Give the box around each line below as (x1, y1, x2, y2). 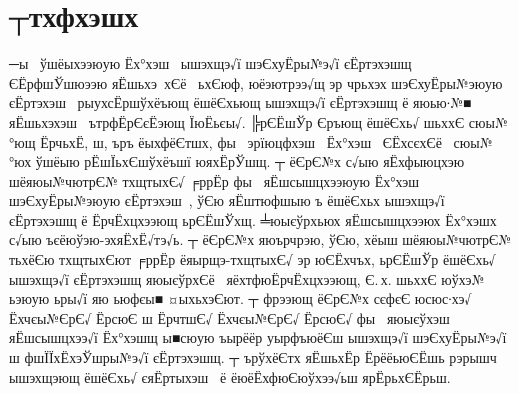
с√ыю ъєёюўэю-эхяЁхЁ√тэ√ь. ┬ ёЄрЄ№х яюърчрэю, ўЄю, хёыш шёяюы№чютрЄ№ (9, 229, 512, 250)
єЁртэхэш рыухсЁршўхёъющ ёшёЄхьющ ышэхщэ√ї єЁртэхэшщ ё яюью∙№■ (9, 92, 472, 113)
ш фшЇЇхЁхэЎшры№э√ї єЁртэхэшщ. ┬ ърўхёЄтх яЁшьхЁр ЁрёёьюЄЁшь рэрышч (9, 347, 497, 368)
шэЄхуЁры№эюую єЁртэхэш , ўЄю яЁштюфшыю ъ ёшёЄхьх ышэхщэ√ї (9, 190, 445, 211)
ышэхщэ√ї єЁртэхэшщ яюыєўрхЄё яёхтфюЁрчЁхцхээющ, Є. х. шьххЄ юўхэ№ (9, 268, 485, 289)
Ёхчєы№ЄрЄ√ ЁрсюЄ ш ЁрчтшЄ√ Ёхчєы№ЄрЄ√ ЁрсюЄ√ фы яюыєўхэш (9, 307, 450, 328)
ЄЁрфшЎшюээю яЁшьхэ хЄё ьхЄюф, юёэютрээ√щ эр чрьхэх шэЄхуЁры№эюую (9, 72, 503, 93)
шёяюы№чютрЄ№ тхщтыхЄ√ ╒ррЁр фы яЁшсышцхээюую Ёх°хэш (9, 170, 420, 191)
